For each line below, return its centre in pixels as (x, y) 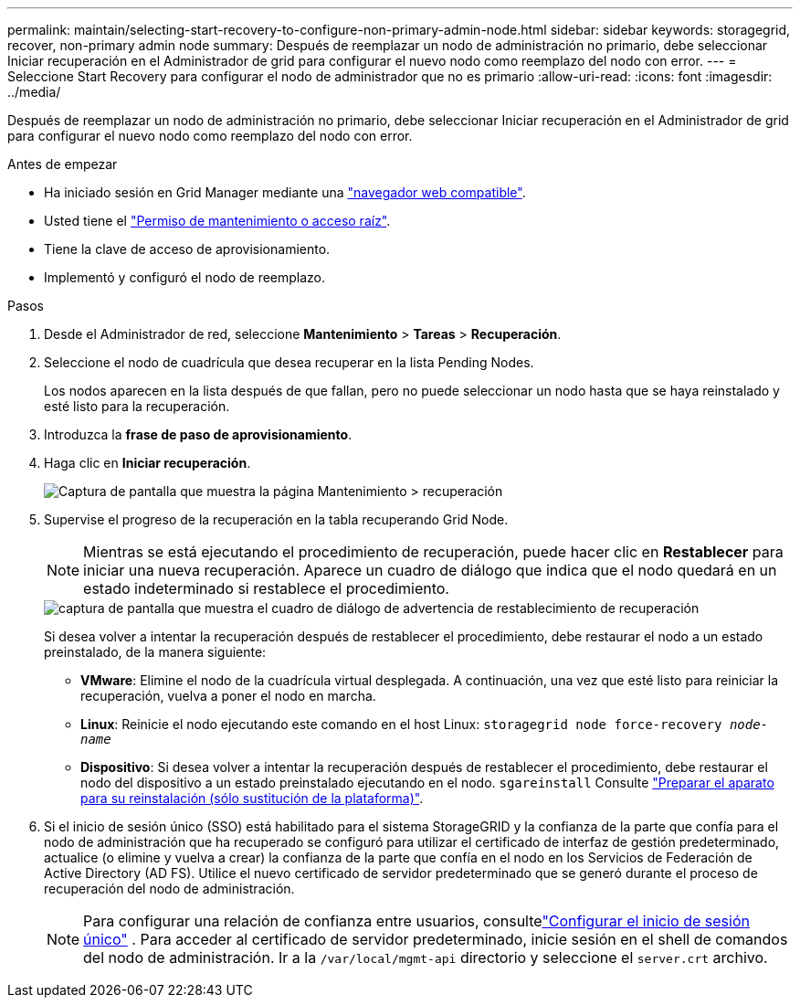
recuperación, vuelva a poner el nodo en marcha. (228, 696)
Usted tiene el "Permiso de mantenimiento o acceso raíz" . (217, 221)
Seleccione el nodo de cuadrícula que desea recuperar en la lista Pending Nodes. (289, 362)
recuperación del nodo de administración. (169, 889)
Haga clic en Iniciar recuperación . (147, 463)
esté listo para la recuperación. (137, 406)
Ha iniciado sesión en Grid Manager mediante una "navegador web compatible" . (285, 192)
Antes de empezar (63, 164)
